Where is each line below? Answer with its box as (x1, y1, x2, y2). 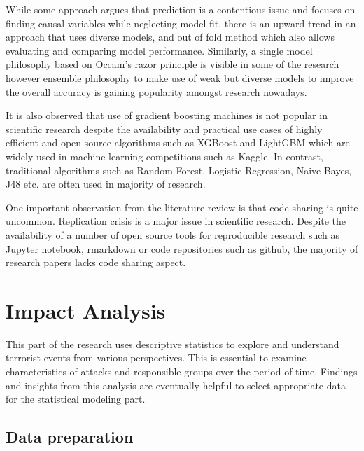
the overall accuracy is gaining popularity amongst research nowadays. (6, 84, 307, 99)
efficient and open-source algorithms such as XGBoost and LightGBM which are (6, 135, 350, 150)
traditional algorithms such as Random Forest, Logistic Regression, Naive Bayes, (6, 162, 352, 177)
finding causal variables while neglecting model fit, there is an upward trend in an (6, 15, 356, 30)
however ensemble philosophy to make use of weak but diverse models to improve (6, 70, 354, 85)
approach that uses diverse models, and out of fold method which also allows (6, 29, 335, 44)
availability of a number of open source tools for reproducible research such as (6, 227, 340, 242)
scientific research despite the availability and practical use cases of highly (6, 121, 323, 136)
